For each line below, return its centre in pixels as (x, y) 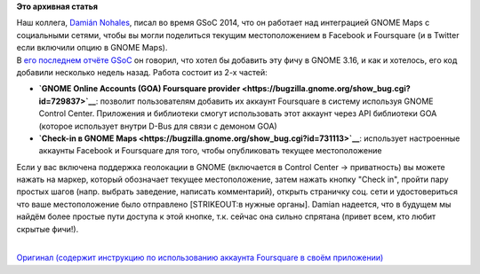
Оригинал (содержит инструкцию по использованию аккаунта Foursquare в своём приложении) (200, 258)
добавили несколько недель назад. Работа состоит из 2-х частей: (142, 72)
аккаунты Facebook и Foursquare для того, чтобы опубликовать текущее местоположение (210, 151)
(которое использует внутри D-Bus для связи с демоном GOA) (158, 126)
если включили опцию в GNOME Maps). (92, 48)
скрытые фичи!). (48, 229)
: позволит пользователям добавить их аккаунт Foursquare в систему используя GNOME (264, 101)
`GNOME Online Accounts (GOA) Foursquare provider (140, 89)
